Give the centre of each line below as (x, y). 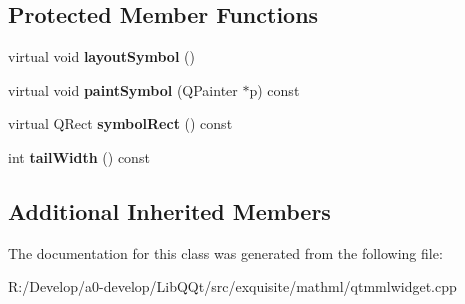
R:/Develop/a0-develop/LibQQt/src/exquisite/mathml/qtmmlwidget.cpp (232, 286)
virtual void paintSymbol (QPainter (123, 89)
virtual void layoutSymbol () (101, 56)
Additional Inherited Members (169, 210)
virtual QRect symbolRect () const (120, 123)
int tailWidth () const (79, 156)
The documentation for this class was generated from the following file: (225, 252)
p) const (274, 89)
